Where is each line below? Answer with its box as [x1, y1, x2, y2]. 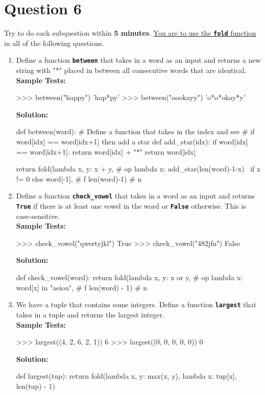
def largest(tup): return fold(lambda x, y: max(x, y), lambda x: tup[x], [16, 371, 237, 381]
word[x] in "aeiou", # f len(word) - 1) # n [16, 282, 148, 292]
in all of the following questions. [4, 37, 104, 48]
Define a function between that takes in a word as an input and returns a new [16, 55, 261, 65]
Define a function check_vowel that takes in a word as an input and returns [16, 190, 255, 201]
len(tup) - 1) [16, 380, 56, 391]
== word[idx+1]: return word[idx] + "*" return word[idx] [16, 146, 196, 157]
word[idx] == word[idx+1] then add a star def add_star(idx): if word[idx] [16, 136, 248, 146]
